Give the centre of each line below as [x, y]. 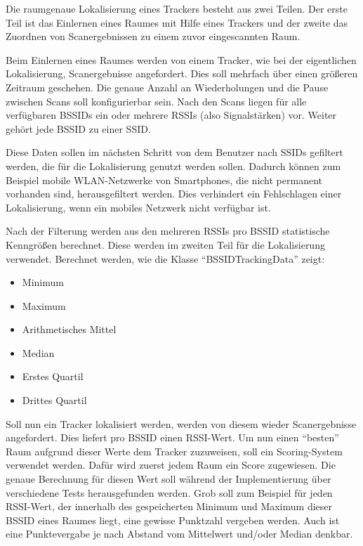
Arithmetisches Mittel [69, 329]
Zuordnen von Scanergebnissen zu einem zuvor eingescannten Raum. [153, 36]
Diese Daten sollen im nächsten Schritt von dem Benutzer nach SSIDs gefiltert [174, 152]
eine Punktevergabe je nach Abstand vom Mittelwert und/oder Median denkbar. [179, 534]
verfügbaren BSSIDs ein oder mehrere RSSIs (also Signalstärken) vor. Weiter [171, 115]
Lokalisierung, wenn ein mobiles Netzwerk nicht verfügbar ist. [138, 207]
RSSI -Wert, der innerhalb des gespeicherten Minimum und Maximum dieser [169, 506]
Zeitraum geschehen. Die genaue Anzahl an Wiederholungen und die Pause [167, 87]
